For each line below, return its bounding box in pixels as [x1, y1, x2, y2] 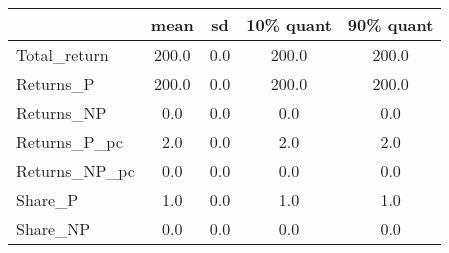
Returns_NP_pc [16, 159, 135, 182]
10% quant [246, 13, 332, 36]
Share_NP [16, 217, 91, 240]
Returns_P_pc [16, 130, 123, 153]
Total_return [16, 43, 109, 66]
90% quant [347, 13, 434, 36]
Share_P [16, 188, 79, 211]
